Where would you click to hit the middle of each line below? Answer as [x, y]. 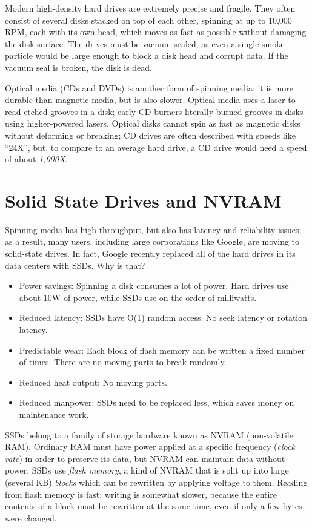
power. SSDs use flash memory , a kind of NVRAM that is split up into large [147, 470]
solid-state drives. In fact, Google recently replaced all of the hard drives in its [150, 253]
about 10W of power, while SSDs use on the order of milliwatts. [138, 297]
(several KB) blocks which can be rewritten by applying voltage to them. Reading [156, 482]
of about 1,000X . [36, 159]
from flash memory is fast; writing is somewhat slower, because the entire [141, 494]
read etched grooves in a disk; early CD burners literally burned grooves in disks [154, 111]
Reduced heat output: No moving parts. [93, 382]
